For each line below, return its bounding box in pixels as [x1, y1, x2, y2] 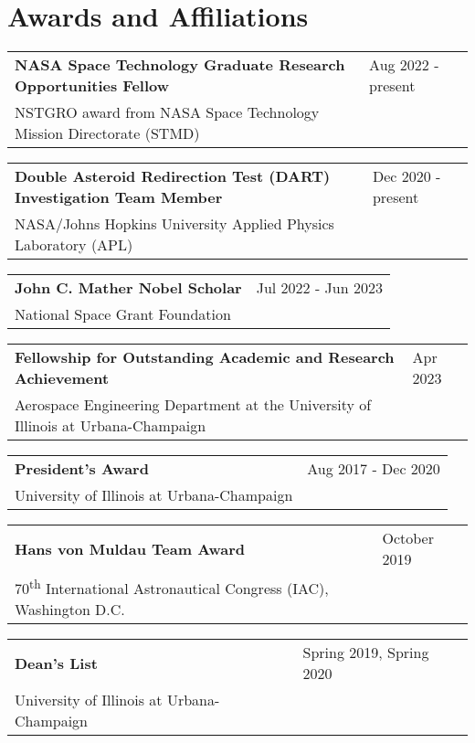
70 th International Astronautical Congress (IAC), [15, 575, 329, 600]
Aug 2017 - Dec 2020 [307, 458, 440, 480]
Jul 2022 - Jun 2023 [256, 277, 383, 299]
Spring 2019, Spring [302, 642, 429, 663]
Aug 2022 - [369, 54, 439, 76]
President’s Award [15, 458, 149, 480]
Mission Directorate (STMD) [15, 122, 200, 144]
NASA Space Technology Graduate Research [15, 54, 345, 76]
